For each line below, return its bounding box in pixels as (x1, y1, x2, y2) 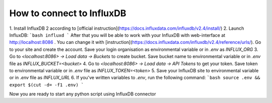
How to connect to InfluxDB (9, 8, 126, 19)
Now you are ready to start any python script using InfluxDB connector (9, 91, 156, 97)
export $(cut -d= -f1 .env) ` (9, 82, 84, 88)
